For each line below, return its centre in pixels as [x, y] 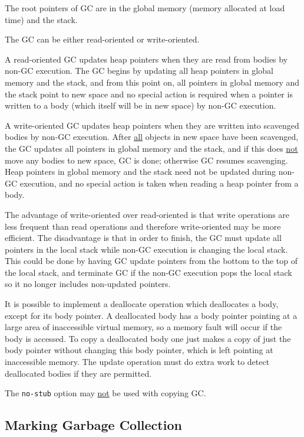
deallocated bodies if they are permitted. [78, 373]
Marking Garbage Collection [93, 425]
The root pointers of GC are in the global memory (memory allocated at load [145, 8]
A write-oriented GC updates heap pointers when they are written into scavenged [152, 125]
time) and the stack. [41, 19]
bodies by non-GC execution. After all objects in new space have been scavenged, [152, 137]
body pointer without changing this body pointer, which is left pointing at [139, 350]
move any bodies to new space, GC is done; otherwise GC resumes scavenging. [146, 160]
